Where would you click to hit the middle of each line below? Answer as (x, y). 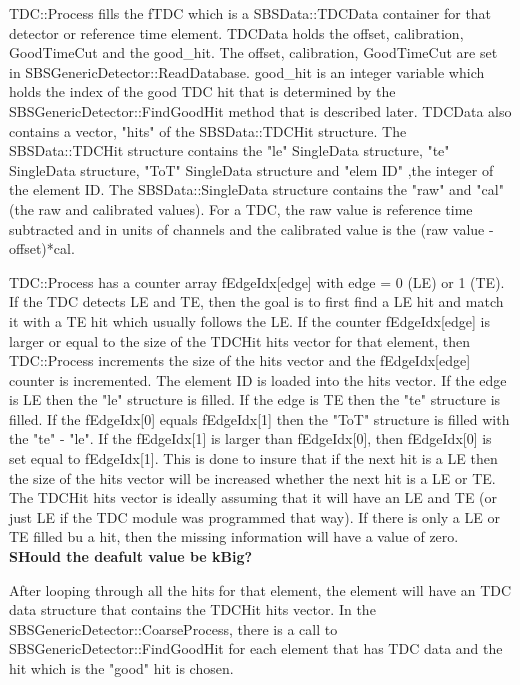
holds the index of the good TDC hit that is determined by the (202, 91)
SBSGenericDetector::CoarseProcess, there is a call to (173, 628)
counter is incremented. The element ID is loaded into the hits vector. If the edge (258, 379)
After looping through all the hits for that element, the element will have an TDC (260, 589)
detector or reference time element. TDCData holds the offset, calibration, (236, 32)
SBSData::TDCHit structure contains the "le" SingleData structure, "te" (229, 150)
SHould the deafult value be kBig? (131, 556)
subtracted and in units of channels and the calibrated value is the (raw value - (251, 228)
